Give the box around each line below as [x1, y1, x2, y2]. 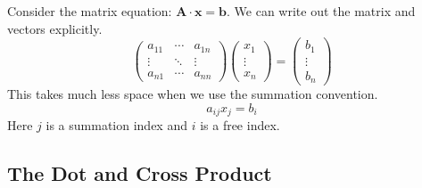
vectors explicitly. [7, 19, 103, 37]
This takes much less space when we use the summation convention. [7, 85, 378, 103]
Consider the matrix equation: [7, 2, 172, 20]
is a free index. [200, 116, 280, 135]
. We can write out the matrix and [227, 2, 416, 20]
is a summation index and [46, 116, 187, 135]
